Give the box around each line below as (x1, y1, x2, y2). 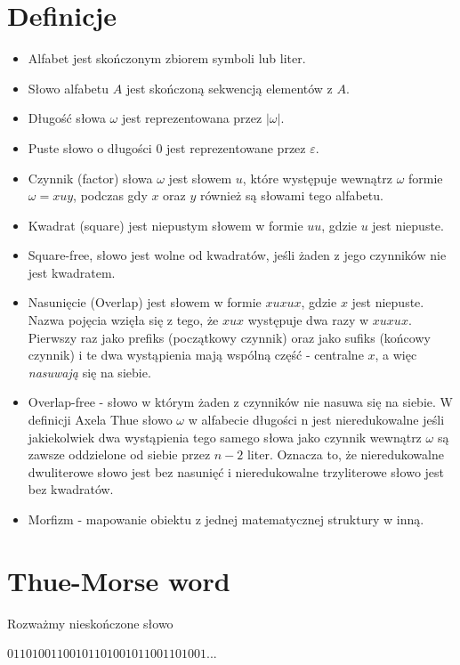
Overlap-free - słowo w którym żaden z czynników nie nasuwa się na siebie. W (28, 393, 453, 411)
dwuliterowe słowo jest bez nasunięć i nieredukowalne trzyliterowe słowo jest (28, 462, 445, 481)
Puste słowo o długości (28, 138, 152, 157)
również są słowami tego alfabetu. (200, 186, 383, 205)
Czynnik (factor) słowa (28, 168, 153, 187)
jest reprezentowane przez (166, 138, 306, 157)
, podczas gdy (73, 186, 148, 205)
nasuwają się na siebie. (28, 362, 151, 381)
